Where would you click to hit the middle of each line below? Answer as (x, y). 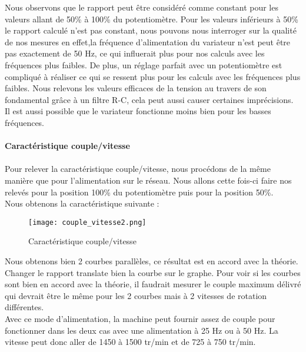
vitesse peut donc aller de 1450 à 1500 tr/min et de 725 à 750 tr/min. (130, 342)
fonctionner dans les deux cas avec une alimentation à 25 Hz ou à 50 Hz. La (142, 330)
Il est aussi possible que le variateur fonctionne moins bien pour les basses (138, 111)
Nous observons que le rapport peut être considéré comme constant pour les (142, 7)
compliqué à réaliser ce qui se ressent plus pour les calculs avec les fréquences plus (153, 76)
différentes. (24, 307)
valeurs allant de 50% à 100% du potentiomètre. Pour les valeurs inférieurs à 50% (152, 19)
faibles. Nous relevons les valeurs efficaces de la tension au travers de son (136, 88)
